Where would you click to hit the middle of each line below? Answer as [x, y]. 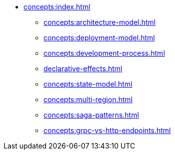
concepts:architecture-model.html [100, 22]
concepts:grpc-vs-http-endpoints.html [107, 130]
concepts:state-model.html [88, 84]
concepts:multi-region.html [88, 99]
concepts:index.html [57, 7]
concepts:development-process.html [104, 53]
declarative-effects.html [83, 69]
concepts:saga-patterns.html [91, 115]
